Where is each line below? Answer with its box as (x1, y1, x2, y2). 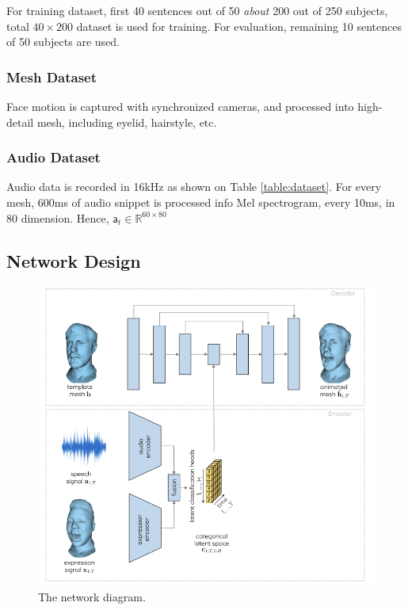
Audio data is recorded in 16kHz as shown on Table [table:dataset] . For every (6, 178, 382, 195)
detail (6, 113, 34, 130)
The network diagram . (38, 588, 146, 604)
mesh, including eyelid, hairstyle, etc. (36, 113, 217, 130)
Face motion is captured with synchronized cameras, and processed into (6, 98, 354, 114)
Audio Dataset (6, 147, 101, 167)
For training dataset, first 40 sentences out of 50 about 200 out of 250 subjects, (6, 2, 388, 18)
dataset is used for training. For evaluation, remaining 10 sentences (76, 17, 402, 34)
